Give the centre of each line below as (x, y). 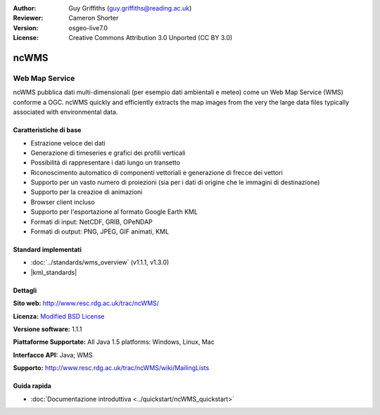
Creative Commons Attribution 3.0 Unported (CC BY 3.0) (151, 38)
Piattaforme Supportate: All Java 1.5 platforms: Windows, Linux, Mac (114, 342)
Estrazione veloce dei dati (68, 143)
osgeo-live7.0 (88, 27)
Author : (25, 8)
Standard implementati (47, 250)
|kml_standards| (54, 272)
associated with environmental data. (65, 112)
